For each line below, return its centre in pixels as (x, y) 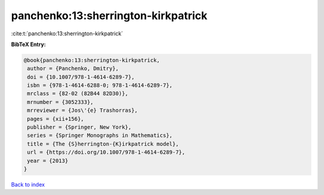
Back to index (28, 184)
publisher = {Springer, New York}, (79, 127)
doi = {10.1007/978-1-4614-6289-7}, (81, 77)
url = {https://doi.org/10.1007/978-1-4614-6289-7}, (106, 152)
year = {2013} (48, 161)
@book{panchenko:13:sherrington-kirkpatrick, (92, 60)
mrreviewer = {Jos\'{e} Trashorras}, (82, 110)
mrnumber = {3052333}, (61, 102)
